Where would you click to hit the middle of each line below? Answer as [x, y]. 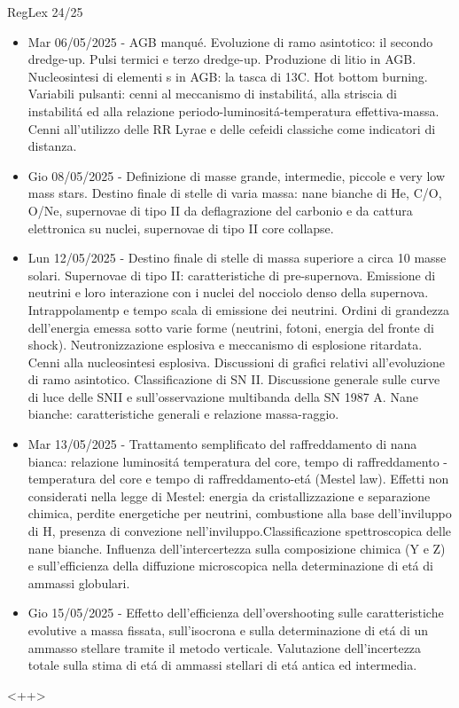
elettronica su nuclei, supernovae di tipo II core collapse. [181, 228]
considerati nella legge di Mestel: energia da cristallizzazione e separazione [229, 496]
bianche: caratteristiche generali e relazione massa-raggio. [183, 414]
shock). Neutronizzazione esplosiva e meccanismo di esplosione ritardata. [225, 345]
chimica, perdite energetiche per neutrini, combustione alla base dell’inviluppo [240, 513]
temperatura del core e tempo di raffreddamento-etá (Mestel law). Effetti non [238, 479]
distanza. [52, 146]
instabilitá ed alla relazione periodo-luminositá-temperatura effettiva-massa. [233, 110]
